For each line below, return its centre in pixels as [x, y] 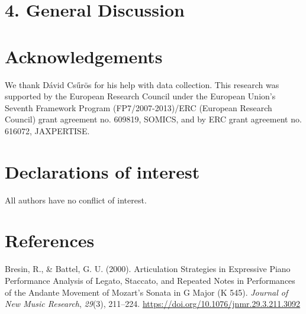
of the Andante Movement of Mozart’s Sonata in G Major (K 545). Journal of [146, 292]
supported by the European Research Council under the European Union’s [140, 96]
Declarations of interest [102, 171]
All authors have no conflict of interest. [76, 200]
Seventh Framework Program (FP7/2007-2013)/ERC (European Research [138, 107]
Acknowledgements [84, 56]
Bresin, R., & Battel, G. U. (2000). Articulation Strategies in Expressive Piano [148, 269]
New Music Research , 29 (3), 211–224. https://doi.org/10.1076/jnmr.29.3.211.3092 [153, 304]
